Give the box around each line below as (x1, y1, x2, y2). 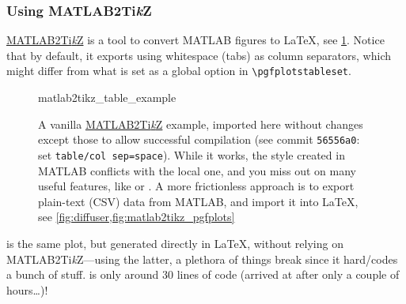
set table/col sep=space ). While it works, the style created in (38, 146, 345, 163)
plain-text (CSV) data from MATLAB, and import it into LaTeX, (38, 193, 359, 209)
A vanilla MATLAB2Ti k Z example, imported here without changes (38, 115, 363, 132)
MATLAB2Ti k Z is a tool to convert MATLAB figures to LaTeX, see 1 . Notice (6, 32, 385, 48)
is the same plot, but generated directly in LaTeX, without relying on (6, 235, 343, 251)
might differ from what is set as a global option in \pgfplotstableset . (6, 62, 351, 79)
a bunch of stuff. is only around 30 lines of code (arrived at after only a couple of (6, 266, 400, 283)
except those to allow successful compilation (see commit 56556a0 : (38, 131, 360, 148)
